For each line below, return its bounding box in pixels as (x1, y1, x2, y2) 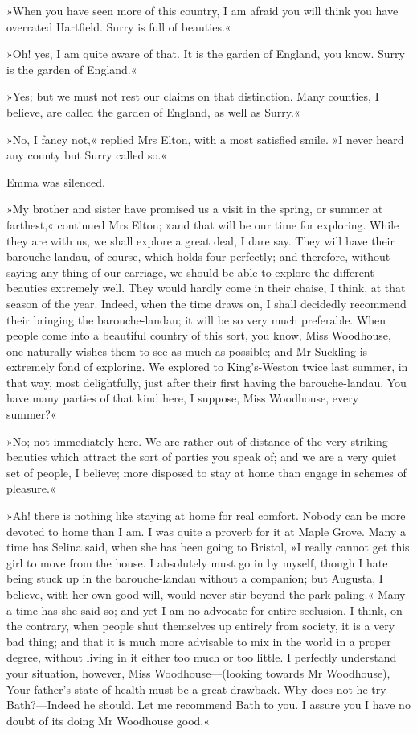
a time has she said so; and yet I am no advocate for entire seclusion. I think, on (6, 601, 403, 618)
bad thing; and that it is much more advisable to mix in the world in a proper (6, 633, 391, 649)
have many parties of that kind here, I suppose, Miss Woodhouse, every (6, 390, 359, 406)
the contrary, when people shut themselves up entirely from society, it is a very (6, 617, 395, 634)
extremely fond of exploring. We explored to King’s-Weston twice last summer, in (6, 358, 408, 375)
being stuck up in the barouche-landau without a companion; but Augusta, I (6, 570, 383, 587)
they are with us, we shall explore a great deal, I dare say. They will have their (6, 232, 395, 249)
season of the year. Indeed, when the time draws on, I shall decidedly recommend (6, 295, 407, 311)
